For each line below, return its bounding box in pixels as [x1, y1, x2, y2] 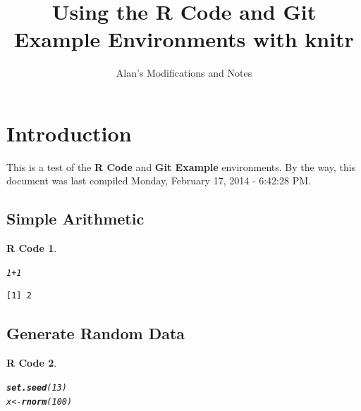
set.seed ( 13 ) [6, 382, 67, 393]
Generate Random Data [6, 322, 185, 344]
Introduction [6, 118, 132, 147]
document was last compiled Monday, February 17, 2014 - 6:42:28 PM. [6, 173, 311, 188]
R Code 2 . [6, 355, 57, 370]
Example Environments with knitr [14, 25, 354, 53]
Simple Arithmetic [6, 208, 145, 229]
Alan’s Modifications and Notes [116, 65, 252, 80]
